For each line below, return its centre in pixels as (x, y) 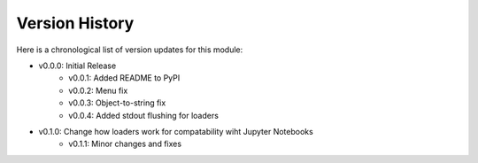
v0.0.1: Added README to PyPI (124, 78)
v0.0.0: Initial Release (77, 66)
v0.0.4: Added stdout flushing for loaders (143, 115)
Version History (75, 23)
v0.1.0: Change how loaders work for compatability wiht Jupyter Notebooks (176, 131)
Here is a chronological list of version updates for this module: (130, 50)
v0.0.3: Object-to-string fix (117, 103)
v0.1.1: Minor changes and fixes (125, 144)
